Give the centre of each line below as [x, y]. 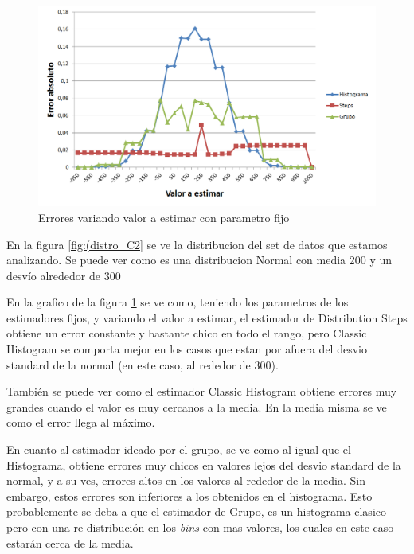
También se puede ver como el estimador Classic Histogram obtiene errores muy [202, 391]
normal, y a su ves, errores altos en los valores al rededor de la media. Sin [186, 480]
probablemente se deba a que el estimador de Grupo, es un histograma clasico [196, 511]
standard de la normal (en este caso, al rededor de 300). [143, 364]
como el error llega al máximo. [81, 422]
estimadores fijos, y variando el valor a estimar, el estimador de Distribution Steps [207, 317]
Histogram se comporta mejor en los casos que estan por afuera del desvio [187, 349]
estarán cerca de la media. [70, 542]
